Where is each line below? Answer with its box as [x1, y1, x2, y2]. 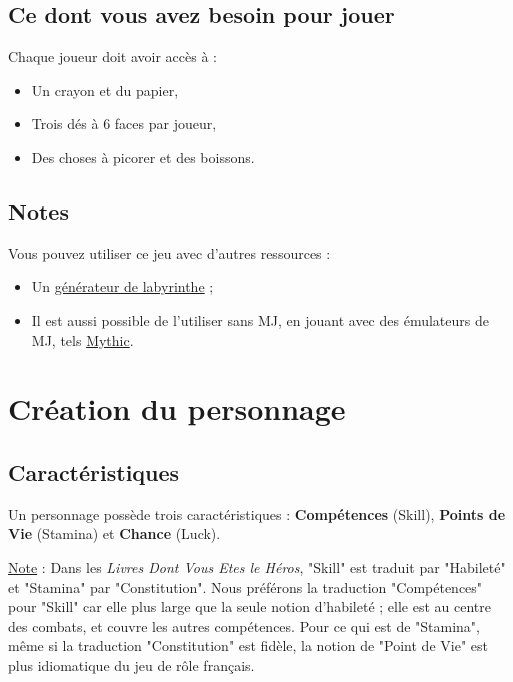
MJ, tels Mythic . [31, 329, 134, 350]
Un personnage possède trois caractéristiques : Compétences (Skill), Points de [8, 503, 506, 524]
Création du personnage [8, 388, 346, 429]
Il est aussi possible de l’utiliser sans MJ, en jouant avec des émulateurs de [31, 309, 489, 330]
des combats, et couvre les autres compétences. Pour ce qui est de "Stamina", [8, 615, 480, 636]
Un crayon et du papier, [31, 79, 179, 100]
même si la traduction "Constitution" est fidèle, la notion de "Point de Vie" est [8, 635, 488, 656]
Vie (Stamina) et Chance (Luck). [8, 523, 221, 544]
